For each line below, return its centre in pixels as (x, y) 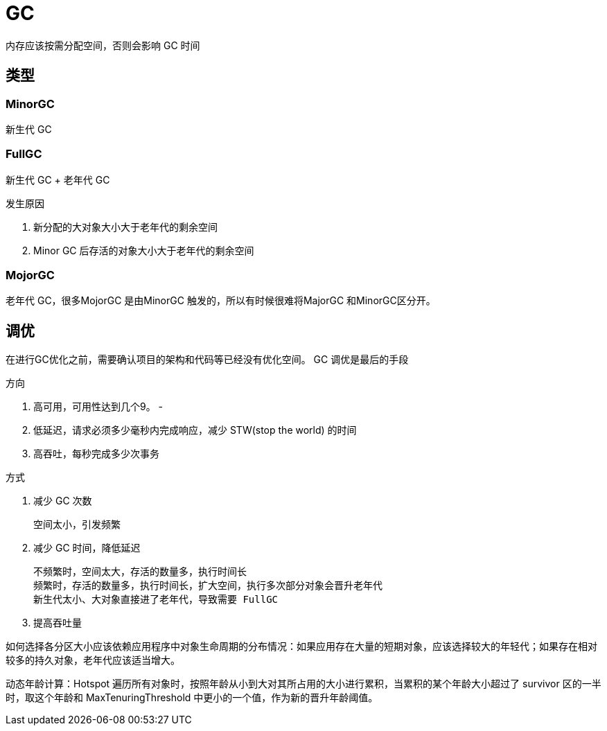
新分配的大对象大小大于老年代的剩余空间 (125, 227)
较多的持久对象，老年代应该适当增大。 (93, 660)
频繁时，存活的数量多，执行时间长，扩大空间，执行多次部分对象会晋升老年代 (208, 586)
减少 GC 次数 (63, 501)
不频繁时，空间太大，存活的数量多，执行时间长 (140, 572)
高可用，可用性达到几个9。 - (98, 407)
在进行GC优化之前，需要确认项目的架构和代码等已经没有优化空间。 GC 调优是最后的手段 (207, 360)
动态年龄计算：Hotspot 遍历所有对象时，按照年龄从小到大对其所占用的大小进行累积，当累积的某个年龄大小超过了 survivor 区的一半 (303, 684)
